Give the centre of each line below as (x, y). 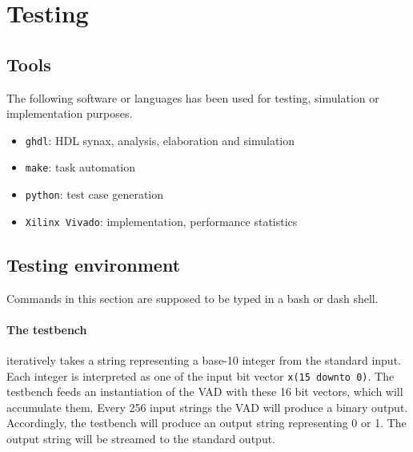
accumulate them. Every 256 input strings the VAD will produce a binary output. (207, 407)
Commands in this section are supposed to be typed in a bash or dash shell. (192, 298)
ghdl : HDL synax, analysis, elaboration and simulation (160, 140)
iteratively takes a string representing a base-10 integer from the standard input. (204, 359)
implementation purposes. (70, 113)
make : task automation (80, 167)
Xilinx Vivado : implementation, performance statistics (161, 221)
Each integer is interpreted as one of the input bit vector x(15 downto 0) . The (200, 375)
